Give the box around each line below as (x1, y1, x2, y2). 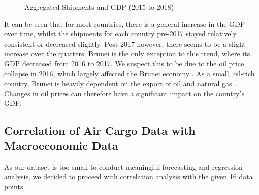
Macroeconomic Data (4, 137, 118, 153)
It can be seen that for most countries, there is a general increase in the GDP (4, 18, 245, 29)
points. (4, 181, 25, 191)
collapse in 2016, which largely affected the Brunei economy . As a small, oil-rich (4, 68, 255, 79)
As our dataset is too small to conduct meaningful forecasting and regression (4, 161, 243, 172)
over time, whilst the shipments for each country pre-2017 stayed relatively (4, 28, 237, 39)
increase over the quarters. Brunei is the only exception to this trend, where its (4, 48, 250, 59)
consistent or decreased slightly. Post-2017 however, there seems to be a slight (4, 38, 246, 49)
